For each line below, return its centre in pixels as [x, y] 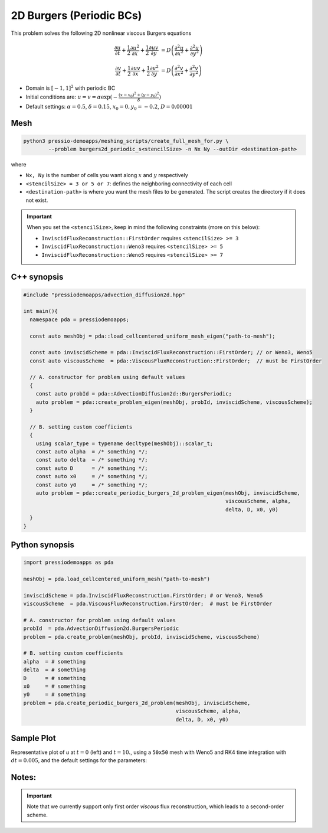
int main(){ [41, 311]
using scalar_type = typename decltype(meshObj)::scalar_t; [124, 443]
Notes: [24, 777]
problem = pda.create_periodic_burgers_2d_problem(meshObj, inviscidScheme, [137, 703]
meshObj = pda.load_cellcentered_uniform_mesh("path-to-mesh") [117, 579]
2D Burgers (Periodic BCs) [76, 15]
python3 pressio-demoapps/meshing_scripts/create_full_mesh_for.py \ [126, 141]
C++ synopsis [37, 277]
